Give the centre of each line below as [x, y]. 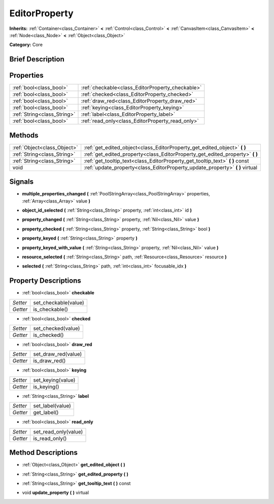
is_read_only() [50, 438]
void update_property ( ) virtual [55, 493]
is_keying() [46, 387]
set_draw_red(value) [58, 354]
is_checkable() [51, 309]
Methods [24, 135]
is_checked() [48, 335]
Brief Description [37, 59]
